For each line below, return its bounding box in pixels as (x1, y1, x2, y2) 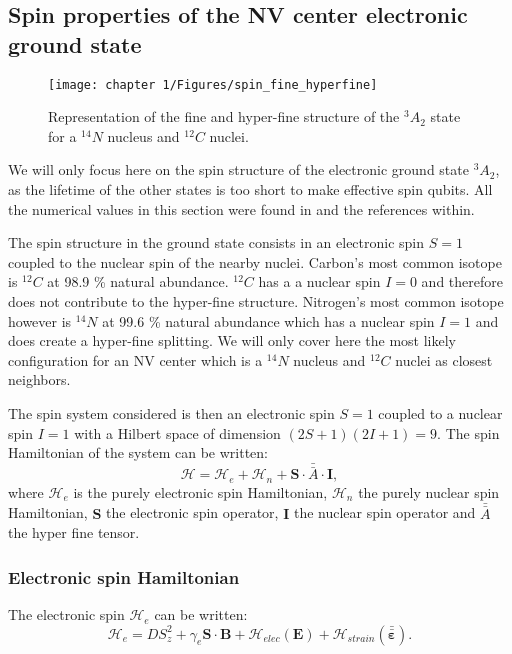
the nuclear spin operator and (293, 502, 476, 523)
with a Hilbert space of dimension (74, 422, 281, 443)
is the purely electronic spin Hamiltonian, (73, 481, 328, 502)
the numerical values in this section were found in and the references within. (8, 198, 475, 219)
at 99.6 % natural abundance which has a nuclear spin (102, 310, 435, 331)
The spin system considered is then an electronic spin (8, 402, 335, 423)
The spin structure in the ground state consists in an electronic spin (8, 232, 425, 253)
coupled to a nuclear (378, 402, 503, 423)
